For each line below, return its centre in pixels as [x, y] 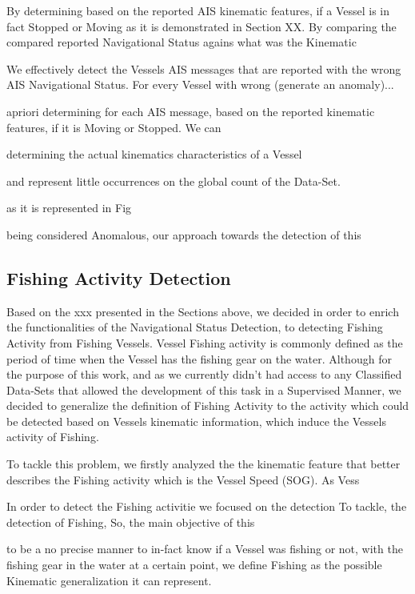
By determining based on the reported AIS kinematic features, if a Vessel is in [198, 10]
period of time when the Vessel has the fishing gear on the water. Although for [199, 358]
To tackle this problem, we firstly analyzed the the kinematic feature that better [204, 464]
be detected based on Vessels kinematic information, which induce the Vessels [196, 421]
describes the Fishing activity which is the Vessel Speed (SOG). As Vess [183, 479]
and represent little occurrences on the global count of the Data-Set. [174, 181]
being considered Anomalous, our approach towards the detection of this [184, 234]
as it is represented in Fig [69, 208]
